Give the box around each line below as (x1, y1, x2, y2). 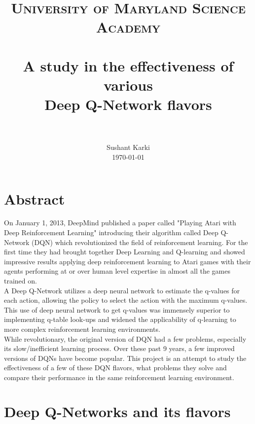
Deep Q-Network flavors (44, 94, 212, 114)
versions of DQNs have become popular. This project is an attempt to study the (4, 353, 247, 363)
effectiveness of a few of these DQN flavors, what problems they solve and (4, 362, 227, 373)
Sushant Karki (106, 142, 150, 152)
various (104, 74, 153, 95)
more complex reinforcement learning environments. (4, 323, 160, 334)
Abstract (4, 189, 65, 209)
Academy (96, 17, 161, 37)
